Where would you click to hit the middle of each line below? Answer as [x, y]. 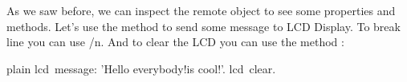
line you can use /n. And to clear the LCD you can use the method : [175, 42]
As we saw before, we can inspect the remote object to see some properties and [201, 10]
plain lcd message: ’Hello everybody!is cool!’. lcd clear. [141, 68]
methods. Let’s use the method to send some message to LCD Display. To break [203, 26]
